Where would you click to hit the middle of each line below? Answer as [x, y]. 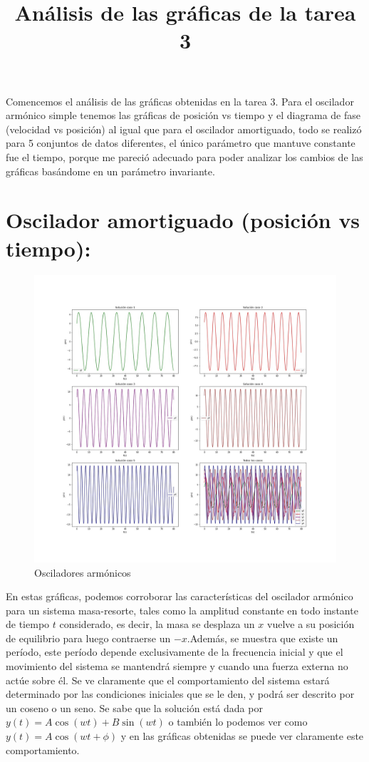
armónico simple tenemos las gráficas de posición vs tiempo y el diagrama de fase [183, 115]
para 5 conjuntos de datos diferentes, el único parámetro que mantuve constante [181, 143]
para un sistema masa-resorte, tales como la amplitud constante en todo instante [182, 610]
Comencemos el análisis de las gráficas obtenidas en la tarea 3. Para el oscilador [180, 101]
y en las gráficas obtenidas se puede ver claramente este [242, 736]
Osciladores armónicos [83, 572]
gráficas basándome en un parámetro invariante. [110, 171]
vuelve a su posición [311, 624]
